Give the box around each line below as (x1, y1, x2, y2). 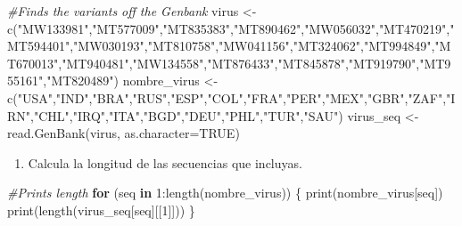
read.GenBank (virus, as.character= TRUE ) (7, 124, 240, 142)
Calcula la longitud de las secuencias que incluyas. (28, 153, 302, 172)
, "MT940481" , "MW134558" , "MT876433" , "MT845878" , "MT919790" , (58, 53, 420, 72)
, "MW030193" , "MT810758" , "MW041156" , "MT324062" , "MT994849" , (70, 36, 435, 55)
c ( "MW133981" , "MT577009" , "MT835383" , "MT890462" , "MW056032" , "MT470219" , (7, 19, 450, 37)
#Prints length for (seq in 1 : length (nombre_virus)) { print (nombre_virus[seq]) (7, 183, 443, 202)
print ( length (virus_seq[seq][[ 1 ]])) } (7, 200, 195, 219)
